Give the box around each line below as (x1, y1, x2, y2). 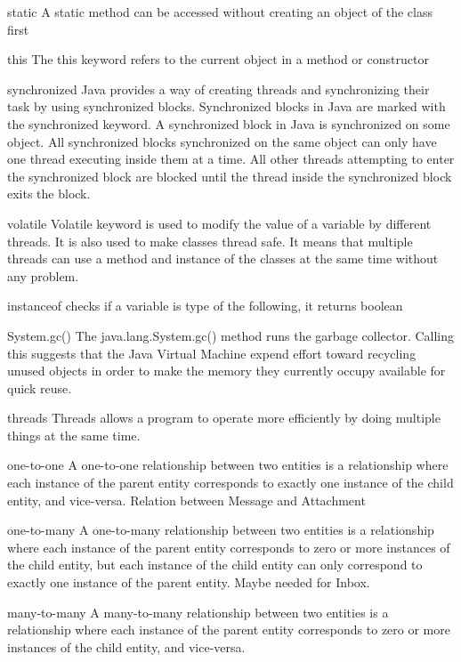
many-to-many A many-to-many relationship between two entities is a (7, 602, 389, 621)
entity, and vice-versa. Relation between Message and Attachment (7, 490, 366, 509)
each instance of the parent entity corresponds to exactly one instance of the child (7, 473, 454, 492)
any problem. (7, 266, 79, 285)
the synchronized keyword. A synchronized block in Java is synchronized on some (7, 114, 450, 133)
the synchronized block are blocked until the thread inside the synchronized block (7, 166, 452, 185)
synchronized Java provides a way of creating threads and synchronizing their (7, 79, 430, 98)
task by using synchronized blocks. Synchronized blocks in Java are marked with (7, 97, 446, 116)
